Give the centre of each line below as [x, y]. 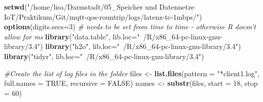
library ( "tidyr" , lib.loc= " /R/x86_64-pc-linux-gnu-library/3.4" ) [104, 56]
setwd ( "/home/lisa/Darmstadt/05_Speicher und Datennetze [99, 7]
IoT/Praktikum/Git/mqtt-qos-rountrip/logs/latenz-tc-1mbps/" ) [103, 16]
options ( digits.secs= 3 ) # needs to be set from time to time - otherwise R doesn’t [130, 27]
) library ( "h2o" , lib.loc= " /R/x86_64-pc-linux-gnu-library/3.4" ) [141, 46]
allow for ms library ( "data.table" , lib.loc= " [72, 36]
